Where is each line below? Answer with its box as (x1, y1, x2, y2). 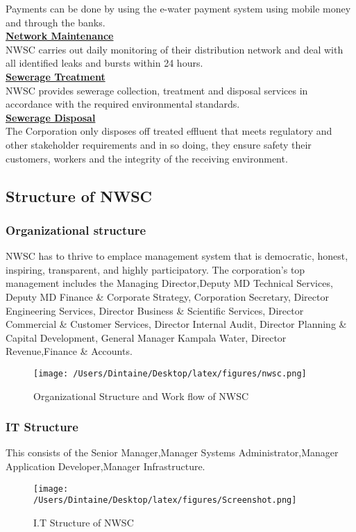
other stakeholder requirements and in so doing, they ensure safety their (6, 137, 312, 151)
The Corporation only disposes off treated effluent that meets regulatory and (6, 124, 332, 138)
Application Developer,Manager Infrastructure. (6, 458, 205, 473)
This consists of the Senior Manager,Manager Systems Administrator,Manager (6, 445, 339, 460)
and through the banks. (6, 15, 105, 29)
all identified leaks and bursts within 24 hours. (6, 56, 203, 70)
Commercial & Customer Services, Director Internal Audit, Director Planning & (6, 317, 347, 331)
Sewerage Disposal (6, 110, 96, 124)
